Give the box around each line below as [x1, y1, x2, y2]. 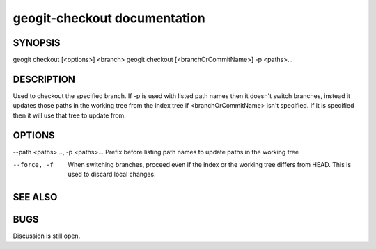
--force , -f [13, 161, 54, 169]
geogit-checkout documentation [13, 10, 205, 26]
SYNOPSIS [13, 37, 61, 49]
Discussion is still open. [13, 232, 81, 240]
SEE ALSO [13, 191, 58, 203]
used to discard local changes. [68, 170, 156, 179]
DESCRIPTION [13, 73, 76, 85]
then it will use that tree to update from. [13, 111, 127, 120]
